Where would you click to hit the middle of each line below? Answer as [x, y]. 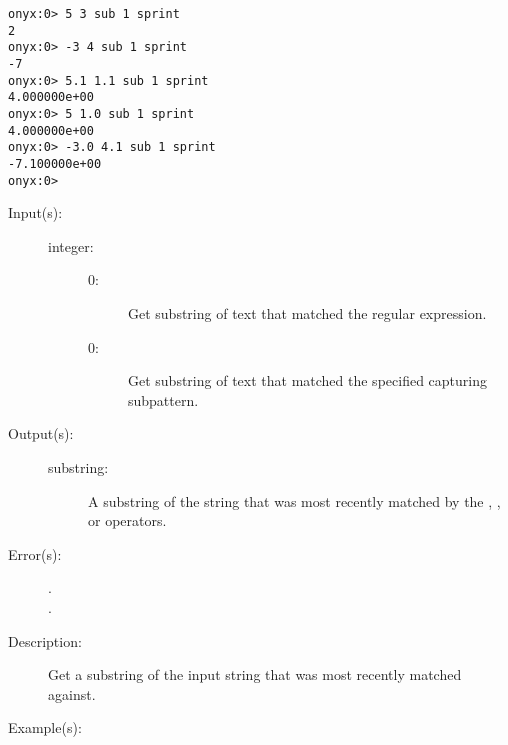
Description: [45, 640]
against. [72, 693]
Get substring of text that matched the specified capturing [307, 380]
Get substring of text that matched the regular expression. [307, 313]
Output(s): [41, 433]
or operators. [127, 520]
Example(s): [45, 727]
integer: [71, 245]
